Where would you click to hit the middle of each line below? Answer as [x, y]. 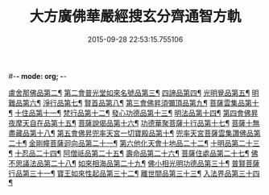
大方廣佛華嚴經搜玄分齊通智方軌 [135, 17]
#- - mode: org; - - [37, 76]
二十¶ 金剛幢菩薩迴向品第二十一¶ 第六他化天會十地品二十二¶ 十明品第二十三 [134, 143]
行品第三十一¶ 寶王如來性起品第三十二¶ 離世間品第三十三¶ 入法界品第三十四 [134, 173]
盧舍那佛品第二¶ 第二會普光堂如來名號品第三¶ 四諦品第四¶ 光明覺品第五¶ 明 [134, 93]
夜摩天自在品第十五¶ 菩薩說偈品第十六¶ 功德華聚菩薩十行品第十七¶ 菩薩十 [131, 122]
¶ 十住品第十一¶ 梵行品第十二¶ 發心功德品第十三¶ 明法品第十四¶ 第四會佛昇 [133, 113]
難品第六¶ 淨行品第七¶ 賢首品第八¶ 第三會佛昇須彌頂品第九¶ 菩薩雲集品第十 [134, 102]
